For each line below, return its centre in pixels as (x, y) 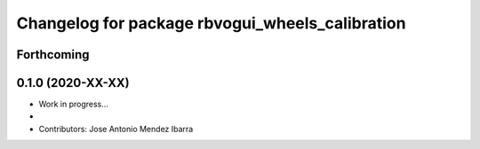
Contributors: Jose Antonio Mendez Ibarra (116, 129)
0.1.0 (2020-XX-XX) (73, 83)
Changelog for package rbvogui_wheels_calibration (211, 23)
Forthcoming (53, 55)
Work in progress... (73, 104)
